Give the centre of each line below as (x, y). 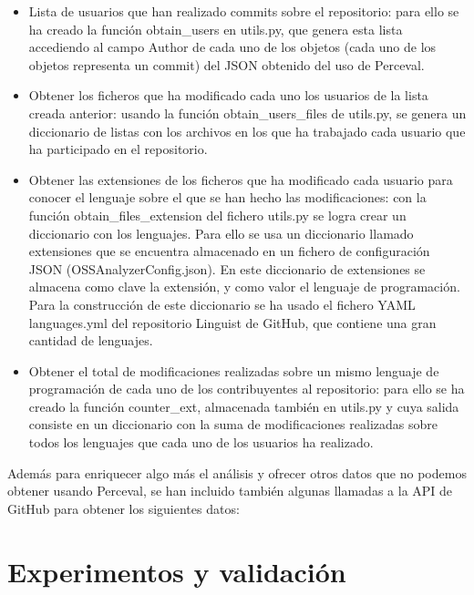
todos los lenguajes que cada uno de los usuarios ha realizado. (201, 442)
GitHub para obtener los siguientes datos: (124, 508)
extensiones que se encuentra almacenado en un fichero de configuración (229, 251)
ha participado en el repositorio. (118, 149)
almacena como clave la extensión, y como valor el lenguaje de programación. (244, 287)
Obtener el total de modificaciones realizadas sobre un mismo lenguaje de (234, 370)
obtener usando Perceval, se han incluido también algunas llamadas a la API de (230, 491)
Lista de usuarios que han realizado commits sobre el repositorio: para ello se (244, 11)
